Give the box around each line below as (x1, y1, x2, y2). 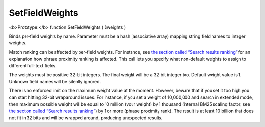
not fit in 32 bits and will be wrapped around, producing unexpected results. (9, 115, 163, 121)
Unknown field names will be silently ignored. (9, 79, 101, 85)
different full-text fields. (9, 63, 57, 68)
